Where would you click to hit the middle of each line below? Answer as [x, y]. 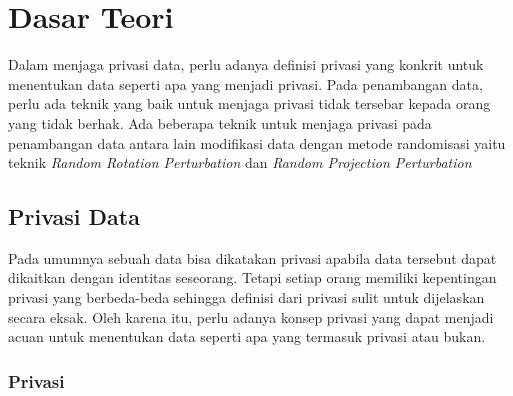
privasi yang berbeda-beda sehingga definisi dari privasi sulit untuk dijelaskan [246, 297]
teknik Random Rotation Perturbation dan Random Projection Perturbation [240, 162]
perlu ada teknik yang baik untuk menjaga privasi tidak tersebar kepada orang [249, 103]
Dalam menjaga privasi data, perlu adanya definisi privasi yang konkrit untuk [246, 64]
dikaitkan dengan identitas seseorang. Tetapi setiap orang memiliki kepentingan [252, 277]
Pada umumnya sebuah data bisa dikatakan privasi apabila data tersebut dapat [252, 257]
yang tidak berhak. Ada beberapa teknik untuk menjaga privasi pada [220, 122]
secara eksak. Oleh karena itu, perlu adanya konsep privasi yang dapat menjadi [251, 316]
